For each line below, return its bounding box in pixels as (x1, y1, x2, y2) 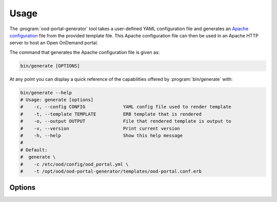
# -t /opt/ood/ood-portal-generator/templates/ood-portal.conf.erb (20, 168, 202, 174)
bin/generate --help (20, 89, 72, 96)
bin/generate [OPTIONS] (20, 63, 81, 69)
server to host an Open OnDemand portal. (9, 40, 98, 46)
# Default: (20, 147, 48, 153)
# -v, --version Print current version (20, 125, 180, 131)
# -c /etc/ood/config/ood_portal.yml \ (20, 161, 129, 167)
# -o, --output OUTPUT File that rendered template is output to (20, 118, 232, 124)
